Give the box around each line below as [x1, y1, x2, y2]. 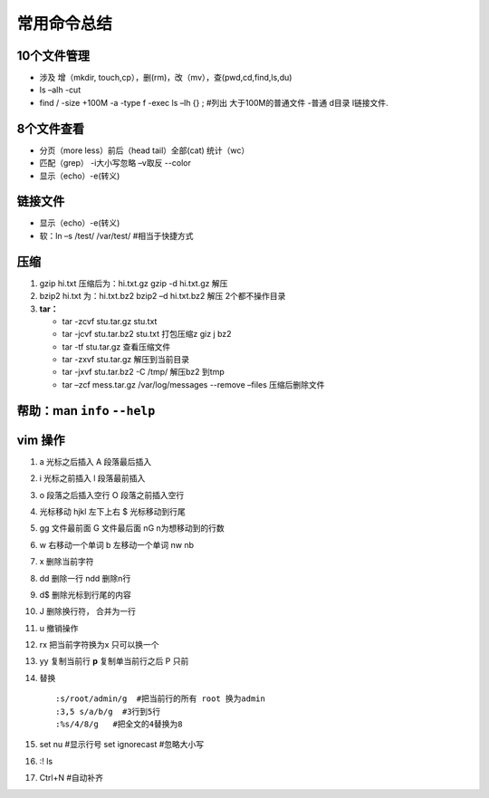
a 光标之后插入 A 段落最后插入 [39, 456, 152, 466]
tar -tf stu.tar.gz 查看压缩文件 [62, 341, 171, 352]
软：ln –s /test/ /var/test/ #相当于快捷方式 [39, 230, 194, 241]
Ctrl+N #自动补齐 [39, 773, 104, 784]
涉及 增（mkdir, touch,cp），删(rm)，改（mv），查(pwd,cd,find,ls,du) [39, 72, 292, 83]
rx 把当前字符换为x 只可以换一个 [39, 639, 159, 650]
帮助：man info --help [16, 403, 156, 418]
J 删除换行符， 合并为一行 [39, 606, 136, 617]
